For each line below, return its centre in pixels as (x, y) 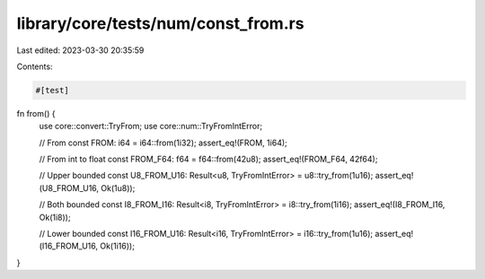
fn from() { (36, 113)
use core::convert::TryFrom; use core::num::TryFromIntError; (151, 126)
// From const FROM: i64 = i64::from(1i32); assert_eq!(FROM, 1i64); (163, 143)
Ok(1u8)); (118, 187)
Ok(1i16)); (117, 246)
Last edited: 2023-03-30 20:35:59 (80, 50)
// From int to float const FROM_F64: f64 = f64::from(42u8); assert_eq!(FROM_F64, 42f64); (208, 159)
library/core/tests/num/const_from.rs (160, 23)
